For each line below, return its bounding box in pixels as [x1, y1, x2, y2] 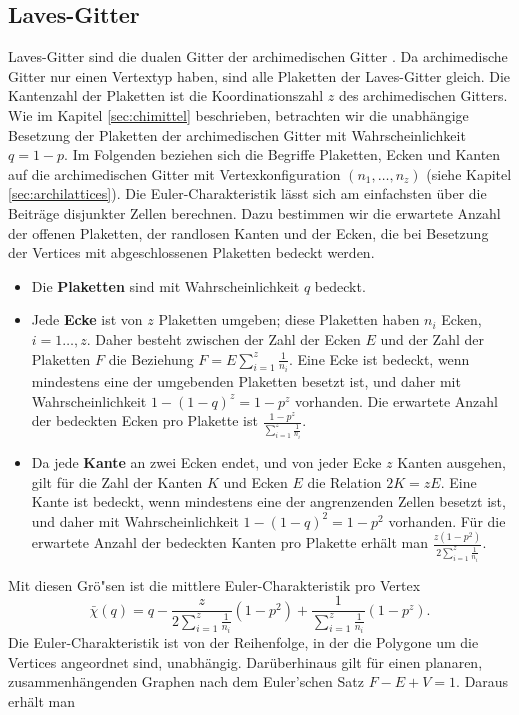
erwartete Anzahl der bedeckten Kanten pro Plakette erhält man [31, 532, 429, 553]
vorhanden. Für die [388, 510, 506, 531]
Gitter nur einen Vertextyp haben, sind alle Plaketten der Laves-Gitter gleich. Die [8, 65, 511, 86]
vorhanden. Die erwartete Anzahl [295, 390, 499, 411]
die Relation [307, 471, 382, 492]
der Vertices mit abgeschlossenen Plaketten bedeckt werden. [8, 242, 375, 263]
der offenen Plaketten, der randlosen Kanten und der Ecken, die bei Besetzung [8, 222, 489, 243]
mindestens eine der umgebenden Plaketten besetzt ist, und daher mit [31, 370, 461, 391]
